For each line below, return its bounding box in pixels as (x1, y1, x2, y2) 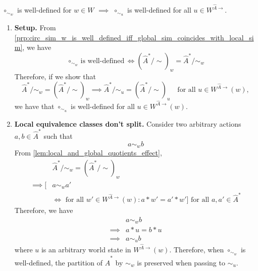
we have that (14, 100, 55, 111)
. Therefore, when (169, 244, 224, 255)
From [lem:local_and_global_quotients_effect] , (14, 147, 162, 158)
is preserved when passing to (137, 257, 225, 267)
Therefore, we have (14, 205, 73, 215)
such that (43, 131, 73, 141)
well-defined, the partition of (14, 257, 103, 267)
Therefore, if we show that (14, 71, 96, 81)
